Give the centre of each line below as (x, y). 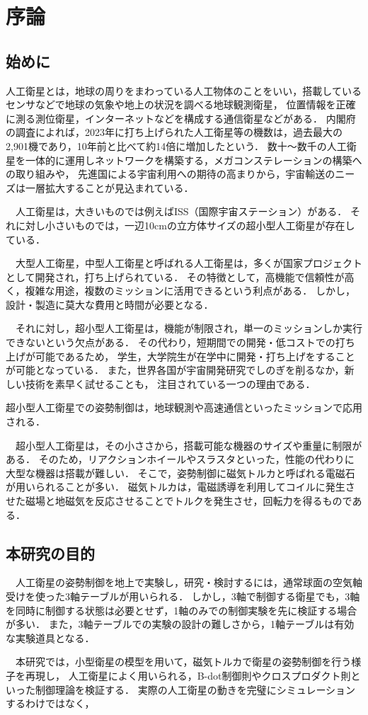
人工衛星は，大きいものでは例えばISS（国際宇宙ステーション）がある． (181, 211)
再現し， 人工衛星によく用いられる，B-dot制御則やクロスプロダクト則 (188, 675)
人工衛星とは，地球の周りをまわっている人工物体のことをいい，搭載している (184, 90)
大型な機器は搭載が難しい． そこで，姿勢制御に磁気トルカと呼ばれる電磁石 (180, 473)
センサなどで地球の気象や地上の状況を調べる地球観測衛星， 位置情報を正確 (181, 104)
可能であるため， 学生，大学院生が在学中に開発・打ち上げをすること (195, 356)
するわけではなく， (50, 703)
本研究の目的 (50, 553)
